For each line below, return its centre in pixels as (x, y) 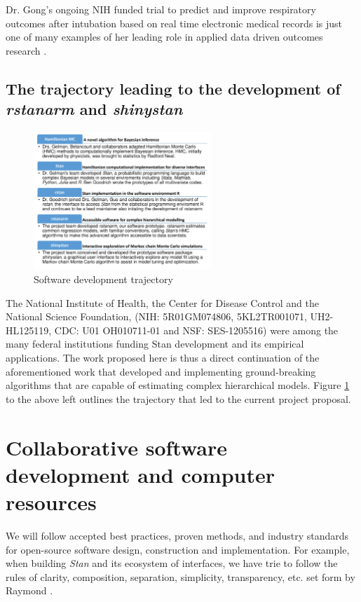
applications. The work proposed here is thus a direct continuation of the (163, 358)
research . (26, 50)
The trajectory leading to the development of (173, 88)
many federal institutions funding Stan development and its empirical (155, 344)
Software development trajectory (103, 279)
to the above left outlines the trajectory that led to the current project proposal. (178, 398)
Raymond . (29, 590)
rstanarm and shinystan (94, 109)
